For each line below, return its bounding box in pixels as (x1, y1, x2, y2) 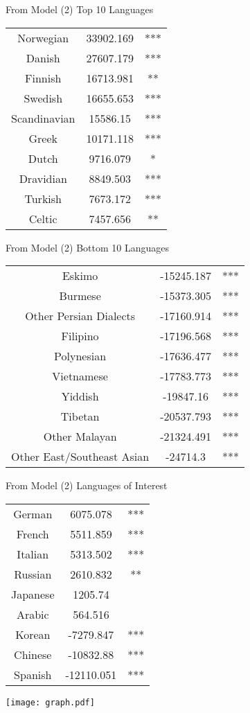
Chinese (14, 646, 52, 662)
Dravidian (19, 170, 67, 186)
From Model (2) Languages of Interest (6, 478, 168, 493)
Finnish (25, 69, 62, 86)
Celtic (28, 210, 57, 227)
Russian (14, 565, 52, 582)
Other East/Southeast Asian (11, 448, 150, 465)
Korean (15, 626, 51, 642)
